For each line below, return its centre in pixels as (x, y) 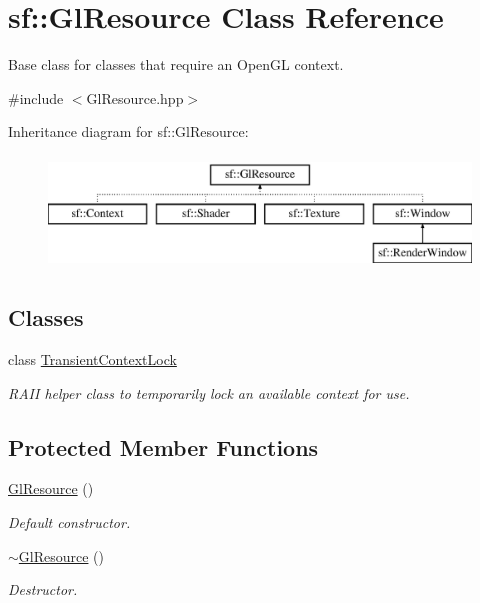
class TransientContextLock (92, 359)
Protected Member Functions (163, 446)
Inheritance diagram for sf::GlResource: (128, 131)
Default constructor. (69, 522)
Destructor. (43, 589)
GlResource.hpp (135, 97)
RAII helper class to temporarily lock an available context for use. (209, 392)
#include (36, 97)
